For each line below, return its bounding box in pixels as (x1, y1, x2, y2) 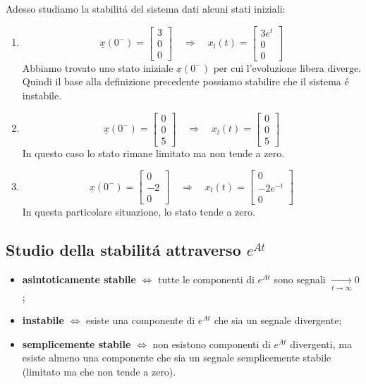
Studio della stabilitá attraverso (6, 239, 241, 261)
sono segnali (274, 272, 326, 287)
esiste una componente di (85, 313, 195, 328)
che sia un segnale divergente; (214, 313, 342, 328)
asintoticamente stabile (22, 272, 136, 287)
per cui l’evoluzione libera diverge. (213, 60, 362, 75)
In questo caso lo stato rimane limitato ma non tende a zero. (22, 145, 285, 160)
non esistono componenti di (152, 336, 271, 351)
